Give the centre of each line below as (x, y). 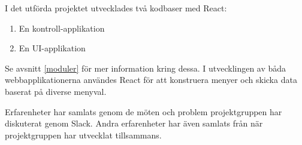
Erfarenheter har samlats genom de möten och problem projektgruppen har (144, 111)
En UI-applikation (52, 48)
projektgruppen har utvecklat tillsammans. (83, 135)
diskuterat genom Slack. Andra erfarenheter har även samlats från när (134, 123)
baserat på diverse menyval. (56, 91)
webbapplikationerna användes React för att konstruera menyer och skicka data (151, 80)
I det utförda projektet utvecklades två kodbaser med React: (116, 8)
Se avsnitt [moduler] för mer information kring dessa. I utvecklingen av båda (146, 68)
